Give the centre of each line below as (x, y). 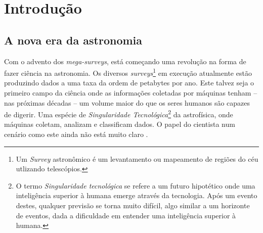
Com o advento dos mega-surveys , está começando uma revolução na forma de (125, 61)
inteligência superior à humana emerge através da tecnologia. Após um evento (137, 195)
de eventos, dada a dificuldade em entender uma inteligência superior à (126, 215)
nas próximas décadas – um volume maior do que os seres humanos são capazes (127, 102)
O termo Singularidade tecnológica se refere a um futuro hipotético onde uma (136, 185)
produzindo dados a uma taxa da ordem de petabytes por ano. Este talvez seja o (129, 83)
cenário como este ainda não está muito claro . (76, 134)
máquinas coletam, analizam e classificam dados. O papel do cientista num (120, 124)
